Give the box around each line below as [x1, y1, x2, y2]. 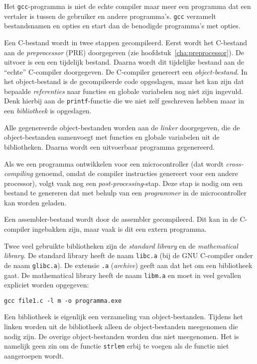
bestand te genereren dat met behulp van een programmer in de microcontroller [4, 187, 247, 198]
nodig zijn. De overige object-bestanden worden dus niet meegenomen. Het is [4, 331, 239, 341]
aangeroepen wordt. [4, 350, 64, 361]
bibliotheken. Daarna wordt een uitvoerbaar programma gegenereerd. [4, 141, 215, 152]
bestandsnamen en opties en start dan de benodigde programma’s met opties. [4, 20, 241, 31]
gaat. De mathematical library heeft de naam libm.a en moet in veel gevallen [4, 270, 242, 280]
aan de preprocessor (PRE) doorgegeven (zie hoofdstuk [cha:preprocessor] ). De [4, 47, 244, 57]
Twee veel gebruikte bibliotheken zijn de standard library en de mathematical [4, 240, 238, 251]
